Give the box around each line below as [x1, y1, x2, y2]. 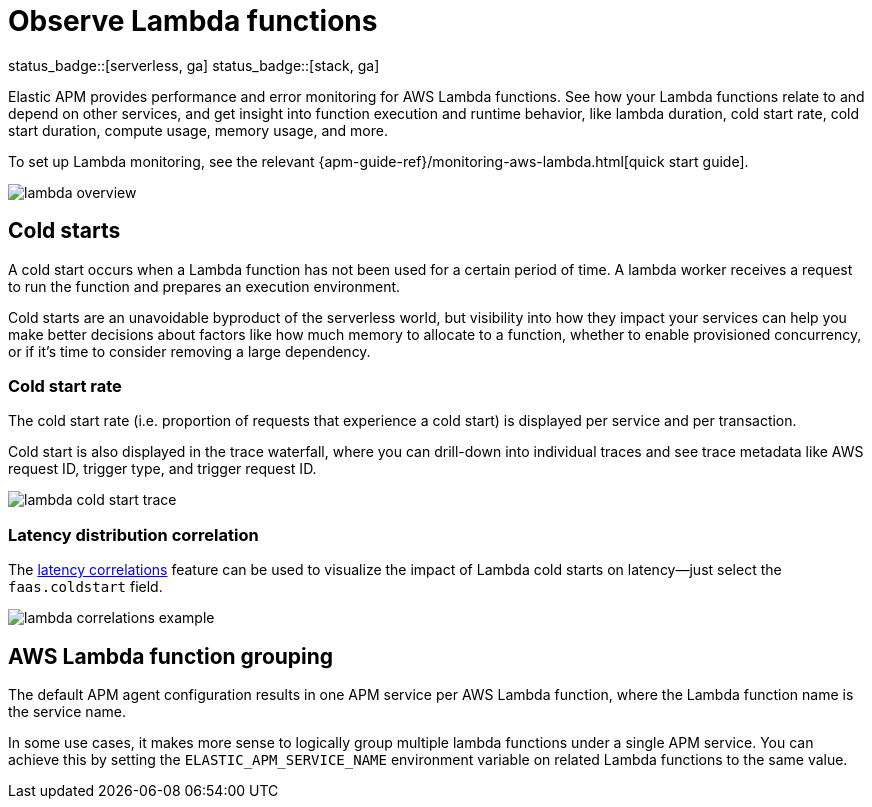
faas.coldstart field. [8, 578, 163, 596]
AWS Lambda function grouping [8, 643, 334, 669]
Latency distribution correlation [8, 524, 259, 545]
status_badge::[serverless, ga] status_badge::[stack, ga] [8, 56, 380, 74]
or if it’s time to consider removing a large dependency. [8, 342, 371, 360]
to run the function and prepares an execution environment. [8, 277, 401, 295]
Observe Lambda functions [8, 4, 378, 38]
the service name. [8, 702, 126, 720]
